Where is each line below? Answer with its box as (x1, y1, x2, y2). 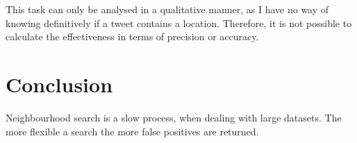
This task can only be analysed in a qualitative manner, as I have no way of (6, 2, 329, 16)
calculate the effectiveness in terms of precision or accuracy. (6, 29, 259, 44)
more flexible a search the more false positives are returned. (6, 124, 259, 138)
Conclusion (6, 69, 113, 98)
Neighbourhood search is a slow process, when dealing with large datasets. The (6, 110, 342, 124)
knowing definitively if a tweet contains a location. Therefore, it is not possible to (6, 15, 352, 30)
